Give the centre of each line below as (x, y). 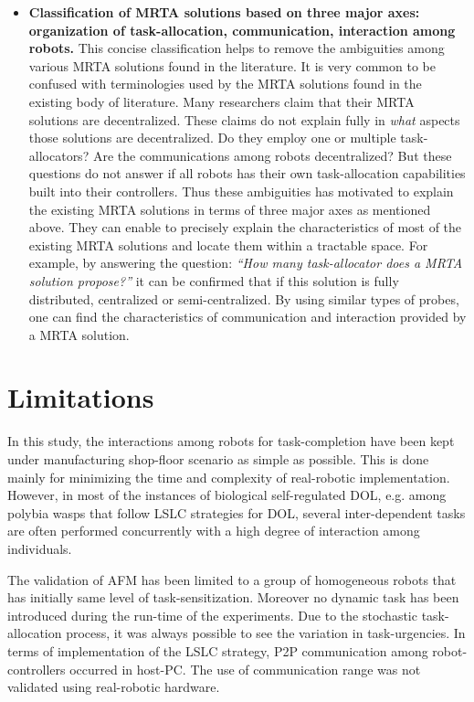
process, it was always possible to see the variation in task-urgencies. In (266, 633)
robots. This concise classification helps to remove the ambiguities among (237, 48)
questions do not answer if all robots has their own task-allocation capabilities (247, 173)
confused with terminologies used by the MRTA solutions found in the (225, 84)
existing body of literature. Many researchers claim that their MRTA (221, 101)
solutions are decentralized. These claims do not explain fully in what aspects (244, 119)
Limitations (81, 397)
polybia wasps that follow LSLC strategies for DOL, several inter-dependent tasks (237, 512)
